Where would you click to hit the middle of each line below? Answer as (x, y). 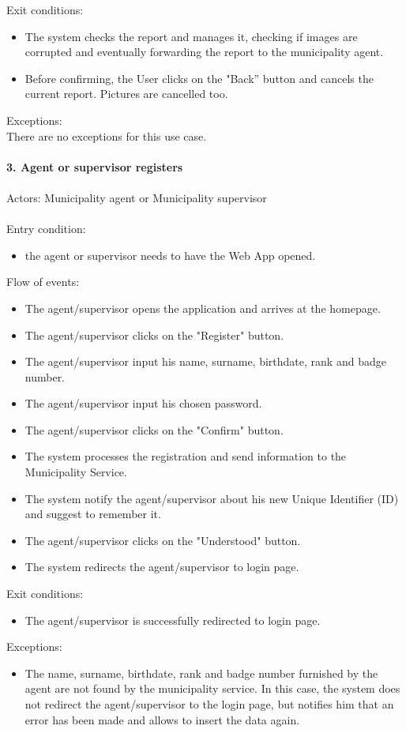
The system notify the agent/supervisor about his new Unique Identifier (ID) (212, 498)
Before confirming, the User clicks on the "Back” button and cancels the (199, 78)
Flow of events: (43, 282)
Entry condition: (46, 229)
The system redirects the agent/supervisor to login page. (162, 567)
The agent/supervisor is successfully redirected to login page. (173, 620)
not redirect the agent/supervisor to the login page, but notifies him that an (209, 704)
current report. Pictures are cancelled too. (126, 94)
